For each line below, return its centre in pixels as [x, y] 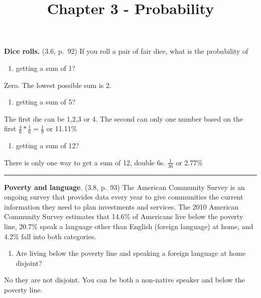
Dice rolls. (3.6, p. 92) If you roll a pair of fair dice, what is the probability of [126, 51]
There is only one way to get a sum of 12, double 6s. [85, 162]
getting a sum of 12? [47, 145]
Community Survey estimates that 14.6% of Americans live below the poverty [124, 216]
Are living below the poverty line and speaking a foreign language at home [130, 253]
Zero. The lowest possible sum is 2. [58, 85]
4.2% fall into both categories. [50, 236]
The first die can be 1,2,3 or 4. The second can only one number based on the [123, 118]
